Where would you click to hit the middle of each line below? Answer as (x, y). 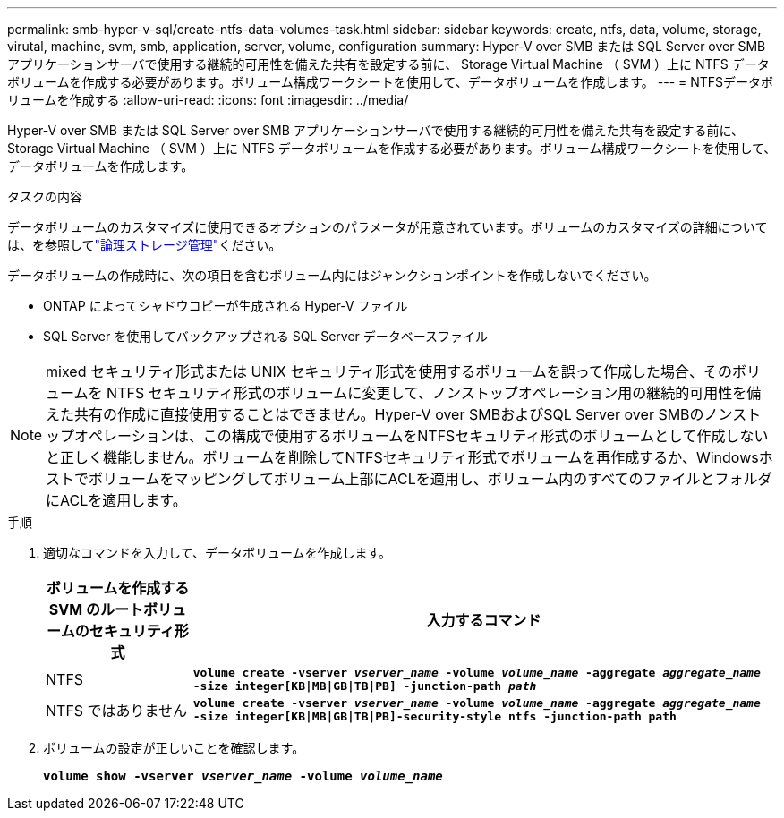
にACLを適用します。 (116, 500)
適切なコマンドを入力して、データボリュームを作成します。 (217, 553)
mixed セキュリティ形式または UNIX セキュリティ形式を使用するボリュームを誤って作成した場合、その (389, 371)
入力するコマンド (484, 620)
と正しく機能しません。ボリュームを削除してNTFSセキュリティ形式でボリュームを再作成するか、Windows (402, 457)
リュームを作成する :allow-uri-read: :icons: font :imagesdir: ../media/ (208, 100)
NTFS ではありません (117, 711)
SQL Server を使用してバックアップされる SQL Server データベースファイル (266, 336)
